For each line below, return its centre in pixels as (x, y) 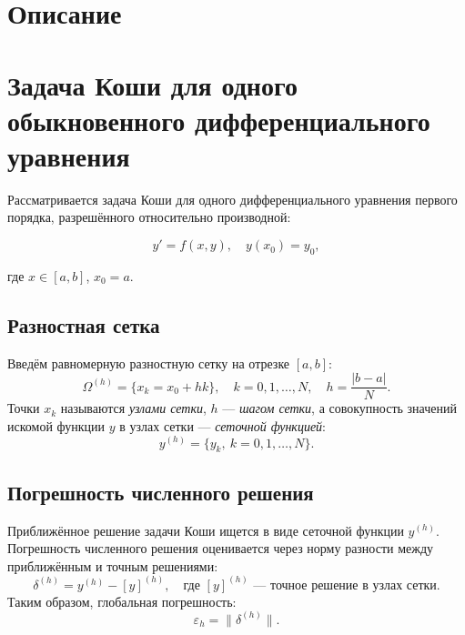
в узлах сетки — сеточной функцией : (222, 425)
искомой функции (56, 425)
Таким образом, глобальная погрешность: (122, 601)
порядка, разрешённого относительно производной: (149, 217)
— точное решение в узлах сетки (345, 585)
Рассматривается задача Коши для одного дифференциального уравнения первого (232, 199)
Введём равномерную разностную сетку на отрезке (149, 363)
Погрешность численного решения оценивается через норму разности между (221, 548)
